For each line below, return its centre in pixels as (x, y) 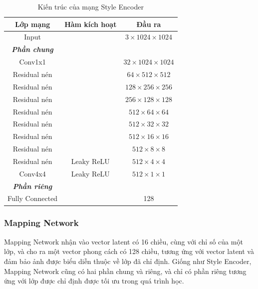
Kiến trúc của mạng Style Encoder (91, 6)
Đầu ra (149, 24)
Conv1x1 (32, 62)
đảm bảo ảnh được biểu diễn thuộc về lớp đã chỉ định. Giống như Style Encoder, (128, 261)
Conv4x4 (32, 173)
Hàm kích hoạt (91, 24)
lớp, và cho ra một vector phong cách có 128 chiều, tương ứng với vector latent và (129, 251)
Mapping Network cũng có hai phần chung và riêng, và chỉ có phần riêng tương (125, 271)
